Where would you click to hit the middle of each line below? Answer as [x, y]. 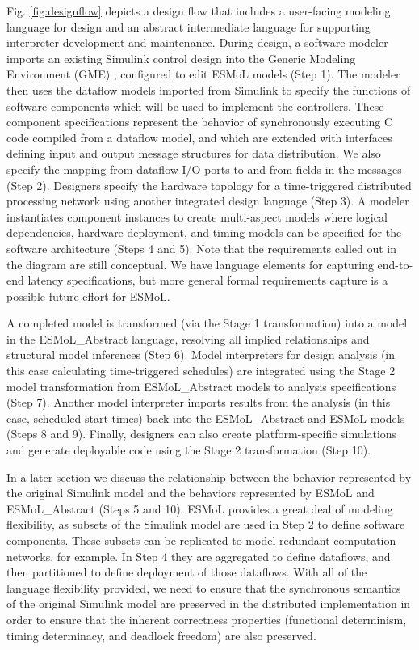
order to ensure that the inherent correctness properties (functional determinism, [207, 619]
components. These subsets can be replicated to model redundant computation [201, 540]
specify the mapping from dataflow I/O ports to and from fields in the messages [204, 169]
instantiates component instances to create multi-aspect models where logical [197, 216]
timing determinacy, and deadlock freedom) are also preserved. [161, 635]
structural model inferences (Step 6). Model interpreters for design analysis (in [201, 355]
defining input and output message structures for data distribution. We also [194, 153]
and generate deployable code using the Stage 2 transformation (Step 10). [189, 450]
